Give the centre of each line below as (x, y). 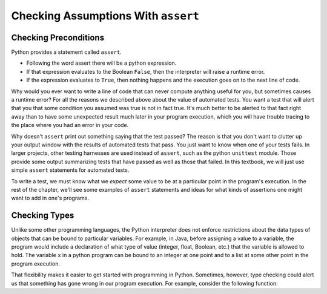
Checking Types (43, 216)
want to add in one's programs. (50, 198)
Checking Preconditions (58, 37)
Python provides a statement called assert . (67, 52)
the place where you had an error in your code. (70, 125)
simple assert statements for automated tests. (70, 170)
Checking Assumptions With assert (105, 16)
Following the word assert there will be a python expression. (101, 63)
